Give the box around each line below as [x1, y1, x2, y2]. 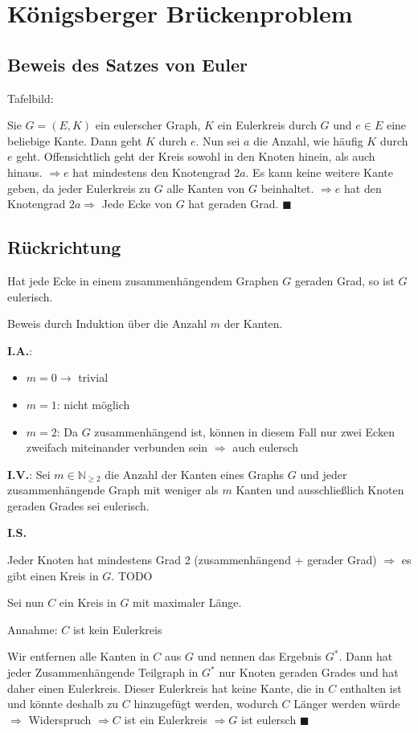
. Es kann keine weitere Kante [245, 163, 394, 180]
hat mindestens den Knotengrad [72, 163, 231, 180]
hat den [344, 179, 382, 196]
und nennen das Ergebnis [197, 648, 322, 665]
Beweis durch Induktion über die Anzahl [7, 315, 207, 332]
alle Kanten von [166, 179, 245, 196]
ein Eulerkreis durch [217, 117, 317, 133]
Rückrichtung [7, 235, 121, 260]
